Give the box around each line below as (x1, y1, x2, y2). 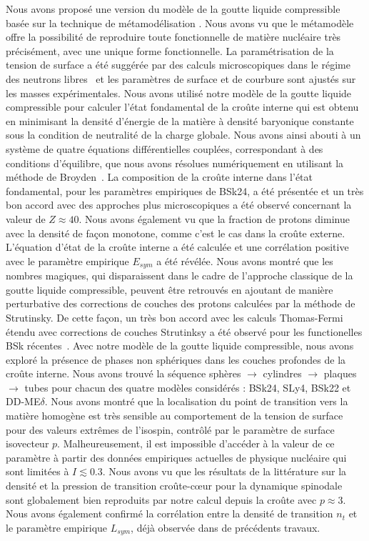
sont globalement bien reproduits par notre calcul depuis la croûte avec (6, 492, 317, 507)
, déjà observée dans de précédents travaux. (131, 520, 320, 535)
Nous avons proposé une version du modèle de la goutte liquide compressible (6, 1, 340, 16)
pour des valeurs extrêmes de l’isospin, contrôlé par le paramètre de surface (6, 422, 335, 437)
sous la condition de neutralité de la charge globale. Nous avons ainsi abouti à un (6, 127, 361, 142)
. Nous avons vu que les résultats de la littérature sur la (102, 464, 347, 479)
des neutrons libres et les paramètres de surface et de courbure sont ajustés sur (6, 71, 356, 86)
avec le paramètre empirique (6, 253, 129, 268)
